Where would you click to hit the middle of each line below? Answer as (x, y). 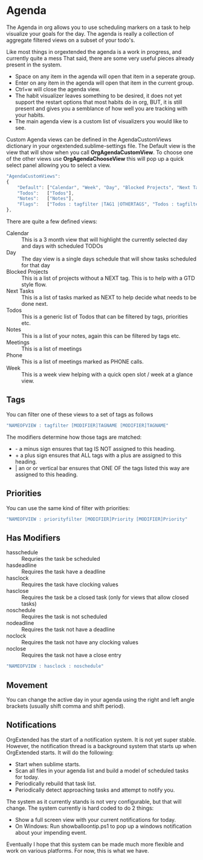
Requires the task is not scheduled (64, 616)
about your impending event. (51, 832)
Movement (27, 685)
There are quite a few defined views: (52, 222)
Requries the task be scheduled (61, 559)
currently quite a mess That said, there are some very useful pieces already (100, 58)
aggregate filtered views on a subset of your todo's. (71, 40)
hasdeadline (22, 565)
